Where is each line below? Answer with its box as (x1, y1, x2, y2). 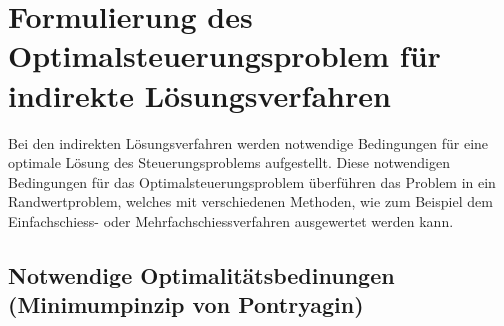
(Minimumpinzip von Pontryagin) (8, 289, 364, 320)
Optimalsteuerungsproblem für (8, 35, 441, 76)
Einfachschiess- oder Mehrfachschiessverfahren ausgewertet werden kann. (8, 210, 454, 231)
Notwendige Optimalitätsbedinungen (8, 259, 395, 290)
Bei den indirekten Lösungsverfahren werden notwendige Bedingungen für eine (8, 132, 489, 153)
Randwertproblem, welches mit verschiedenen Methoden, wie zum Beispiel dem (8, 191, 493, 212)
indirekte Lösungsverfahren (8, 74, 391, 115)
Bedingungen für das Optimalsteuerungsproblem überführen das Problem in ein (8, 171, 496, 192)
